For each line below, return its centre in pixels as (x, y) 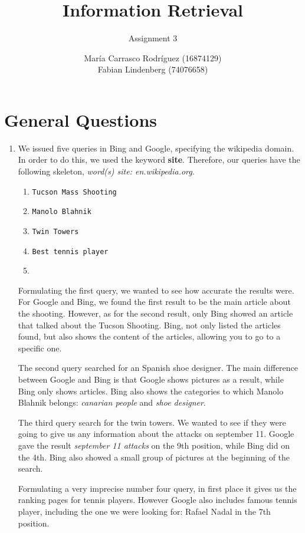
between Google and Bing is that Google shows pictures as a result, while (151, 379)
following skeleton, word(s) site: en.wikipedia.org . (106, 171)
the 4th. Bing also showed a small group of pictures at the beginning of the (154, 457)
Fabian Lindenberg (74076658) (153, 69)
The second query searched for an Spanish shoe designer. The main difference (158, 368)
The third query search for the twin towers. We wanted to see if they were (152, 422)
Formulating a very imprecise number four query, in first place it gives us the (157, 488)
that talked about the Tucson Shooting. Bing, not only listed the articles (149, 325)
